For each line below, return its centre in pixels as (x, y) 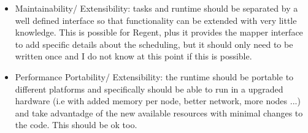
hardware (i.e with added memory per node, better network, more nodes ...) (158, 101)
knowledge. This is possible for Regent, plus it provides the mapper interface (159, 32)
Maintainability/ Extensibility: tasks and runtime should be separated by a (156, 8)
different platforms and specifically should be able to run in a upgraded (149, 89)
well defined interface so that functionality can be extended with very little (156, 20)
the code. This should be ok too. (76, 125)
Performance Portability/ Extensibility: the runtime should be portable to (154, 76)
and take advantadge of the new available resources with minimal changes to (159, 112)
